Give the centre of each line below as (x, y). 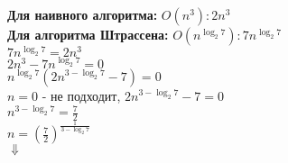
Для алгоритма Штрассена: (88, 34)
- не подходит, (81, 95)
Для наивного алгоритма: (83, 14)
